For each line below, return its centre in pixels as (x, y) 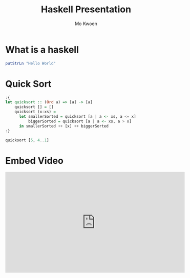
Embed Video (35, 161)
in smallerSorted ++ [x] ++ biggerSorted (64, 126)
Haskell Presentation (86, 9)
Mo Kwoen (86, 24)
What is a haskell (42, 49)
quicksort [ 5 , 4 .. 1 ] (27, 140)
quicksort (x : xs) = (35, 112)
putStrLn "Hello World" (31, 63)
